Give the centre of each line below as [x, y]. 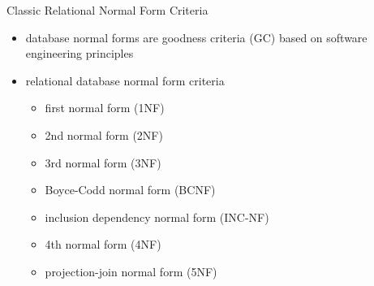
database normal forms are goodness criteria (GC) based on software [196, 37]
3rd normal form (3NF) [103, 162]
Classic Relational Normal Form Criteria [107, 10]
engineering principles [80, 53]
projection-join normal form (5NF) [131, 271]
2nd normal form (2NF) [104, 134]
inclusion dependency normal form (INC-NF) [157, 217]
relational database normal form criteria [125, 80]
